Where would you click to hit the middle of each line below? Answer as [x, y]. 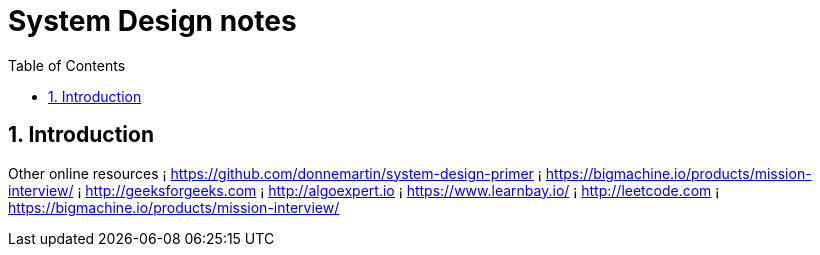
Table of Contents [67, 65]
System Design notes [152, 21]
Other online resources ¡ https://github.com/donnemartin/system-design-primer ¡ [275, 173]
